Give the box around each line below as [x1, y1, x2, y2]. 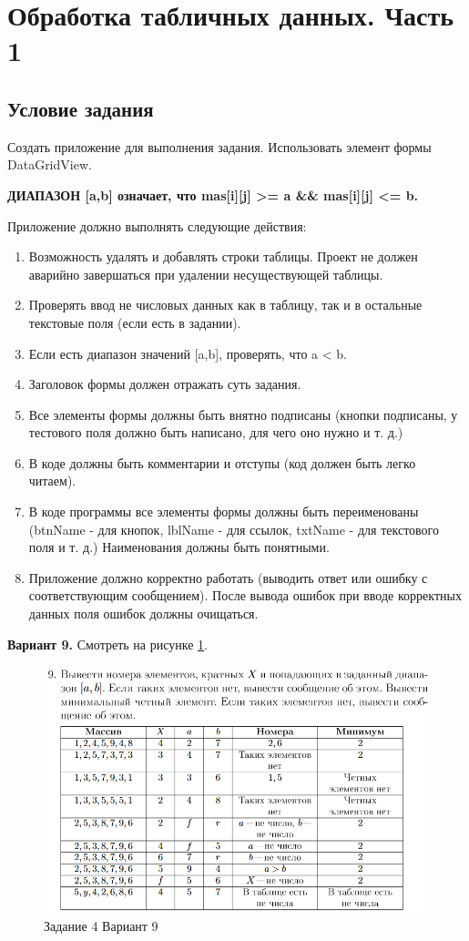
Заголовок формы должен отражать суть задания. [28, 374, 301, 394]
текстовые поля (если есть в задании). [28, 312, 241, 332]
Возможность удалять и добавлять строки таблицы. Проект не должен [28, 247, 418, 266]
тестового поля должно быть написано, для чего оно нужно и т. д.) [28, 423, 403, 442]
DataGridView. [7, 155, 92, 174]
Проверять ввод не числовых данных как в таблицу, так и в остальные [28, 295, 423, 314]
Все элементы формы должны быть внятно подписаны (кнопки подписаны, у [28, 404, 458, 424]
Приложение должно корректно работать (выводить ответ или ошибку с [28, 568, 428, 587]
